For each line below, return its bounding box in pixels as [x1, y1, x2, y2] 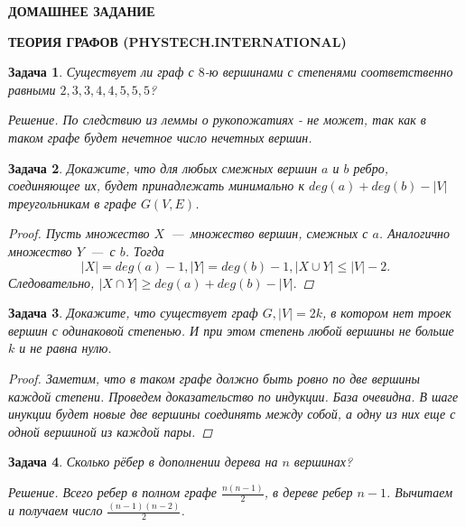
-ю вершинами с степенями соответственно [204, 62, 453, 81]
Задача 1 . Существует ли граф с [8, 62, 194, 81]
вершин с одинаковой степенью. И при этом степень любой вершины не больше [8, 320, 454, 339]
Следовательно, [8, 273, 95, 291]
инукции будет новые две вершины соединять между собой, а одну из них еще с [8, 404, 456, 423]
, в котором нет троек [321, 303, 451, 322]
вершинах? [293, 452, 353, 471]
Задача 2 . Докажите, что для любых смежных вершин [8, 158, 318, 177]
